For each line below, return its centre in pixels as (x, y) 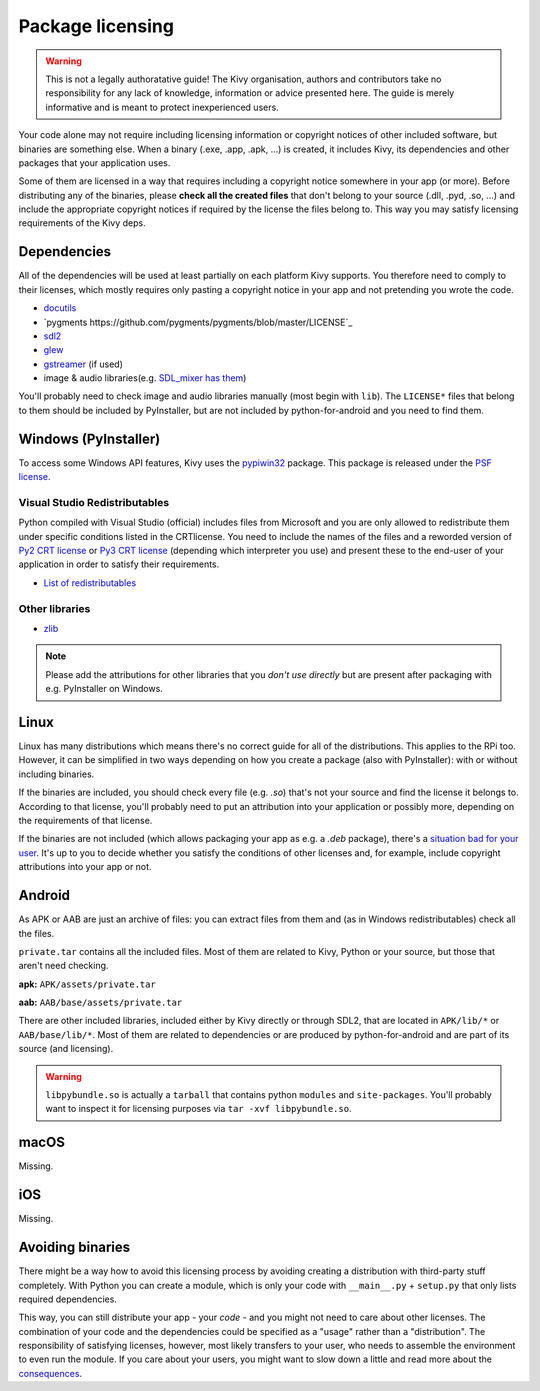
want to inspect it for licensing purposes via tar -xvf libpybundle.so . (198, 1109)
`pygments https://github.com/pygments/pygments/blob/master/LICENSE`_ (198, 322)
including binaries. (56, 774)
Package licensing (96, 26)
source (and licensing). (66, 1049)
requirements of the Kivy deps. (82, 223)
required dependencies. (67, 1299)
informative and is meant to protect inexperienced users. (162, 107)
